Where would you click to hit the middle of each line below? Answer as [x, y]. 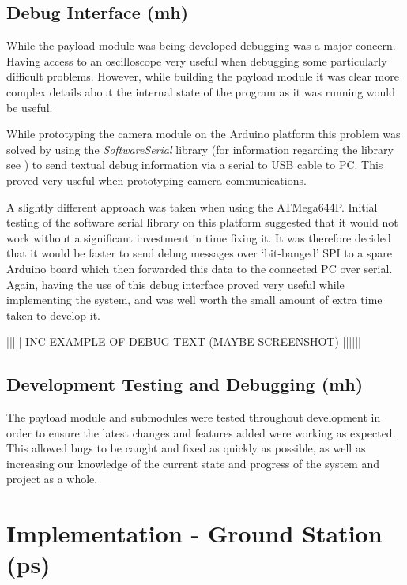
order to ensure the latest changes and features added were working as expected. [201, 432]
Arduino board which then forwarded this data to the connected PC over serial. [200, 268]
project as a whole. [52, 479]
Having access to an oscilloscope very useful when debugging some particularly [197, 60]
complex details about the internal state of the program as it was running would [201, 91]
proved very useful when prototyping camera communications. [156, 180]
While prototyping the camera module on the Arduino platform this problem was [203, 134]
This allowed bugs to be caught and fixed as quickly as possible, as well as [186, 448]
